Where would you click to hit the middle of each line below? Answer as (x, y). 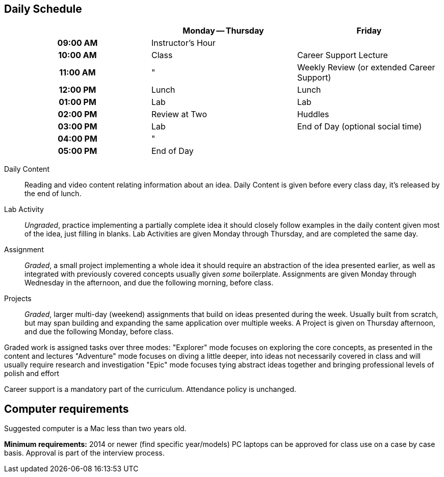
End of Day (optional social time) (359, 127)
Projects (18, 299)
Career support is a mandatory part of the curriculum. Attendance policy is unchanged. (150, 389)
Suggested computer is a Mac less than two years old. (95, 429)
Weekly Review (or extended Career (366, 68)
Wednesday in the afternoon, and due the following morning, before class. (149, 283)
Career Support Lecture (342, 55)
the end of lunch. (53, 194)
